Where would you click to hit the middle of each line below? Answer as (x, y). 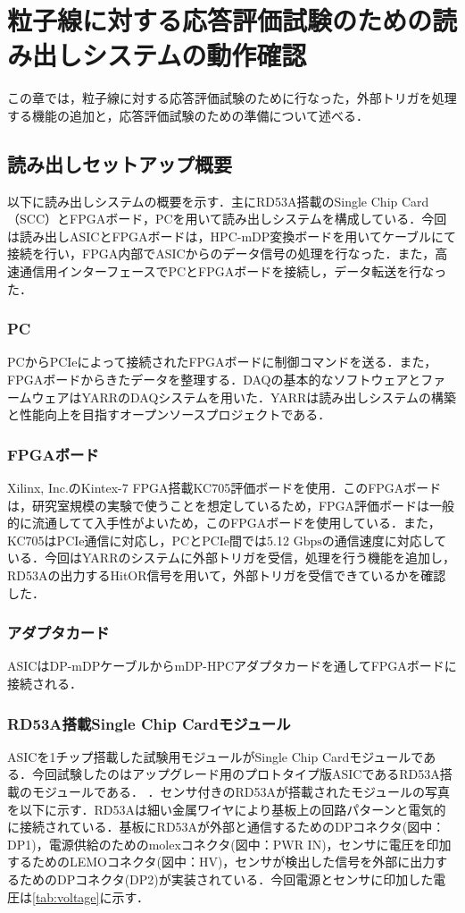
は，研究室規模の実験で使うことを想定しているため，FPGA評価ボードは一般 (231, 505)
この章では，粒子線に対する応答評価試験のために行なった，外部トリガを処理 (232, 98)
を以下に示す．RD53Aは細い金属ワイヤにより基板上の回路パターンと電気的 (227, 809)
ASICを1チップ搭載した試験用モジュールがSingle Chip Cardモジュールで (216, 756)
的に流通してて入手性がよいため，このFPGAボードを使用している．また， (224, 523)
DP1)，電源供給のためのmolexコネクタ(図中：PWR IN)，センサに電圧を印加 (229, 844)
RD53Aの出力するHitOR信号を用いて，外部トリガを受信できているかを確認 (227, 575)
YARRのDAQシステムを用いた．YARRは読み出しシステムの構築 (269, 397)
